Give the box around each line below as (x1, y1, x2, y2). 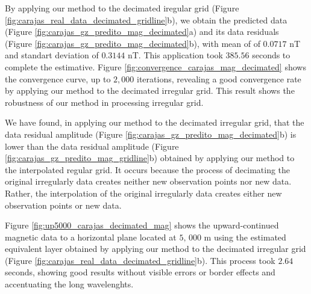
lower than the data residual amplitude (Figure (5, 139, 179, 152)
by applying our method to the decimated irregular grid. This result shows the (5, 84, 295, 97)
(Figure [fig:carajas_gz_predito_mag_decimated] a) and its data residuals (5, 25, 279, 38)
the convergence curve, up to (5, 72, 111, 85)
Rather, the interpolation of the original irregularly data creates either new (5, 186, 282, 199)
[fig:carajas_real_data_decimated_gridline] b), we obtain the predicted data (5, 13, 287, 26)
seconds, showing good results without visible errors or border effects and (5, 266, 275, 278)
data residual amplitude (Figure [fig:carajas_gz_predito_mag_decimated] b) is (5, 127, 297, 140)
